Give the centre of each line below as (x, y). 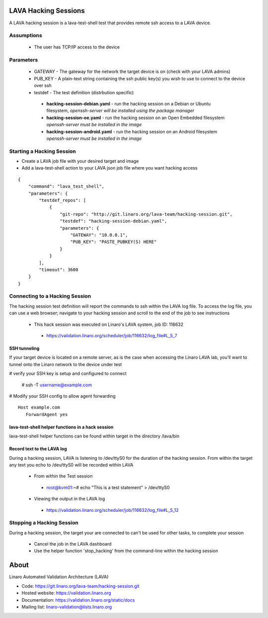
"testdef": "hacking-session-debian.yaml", (113, 221)
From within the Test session (63, 476)
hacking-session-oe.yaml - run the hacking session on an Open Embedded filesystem (135, 118)
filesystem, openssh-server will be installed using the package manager (120, 111)
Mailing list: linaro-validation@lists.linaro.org (67, 607)
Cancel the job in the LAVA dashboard (73, 544)
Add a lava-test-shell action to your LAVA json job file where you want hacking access (110, 168)
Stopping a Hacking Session (44, 523)
